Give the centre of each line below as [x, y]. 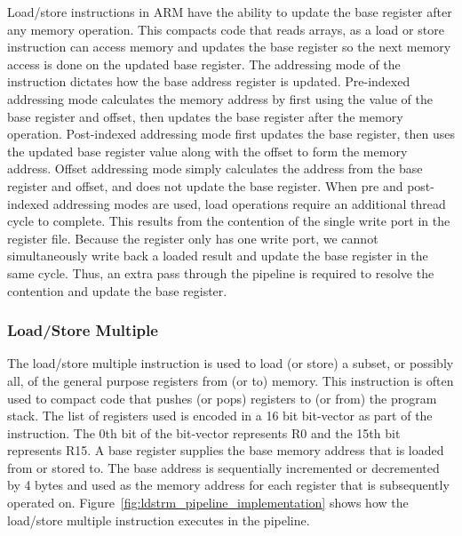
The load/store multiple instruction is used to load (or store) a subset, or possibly [231, 363]
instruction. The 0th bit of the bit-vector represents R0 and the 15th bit [204, 432]
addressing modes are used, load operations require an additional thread [249, 203]
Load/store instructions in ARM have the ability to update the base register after [230, 12]
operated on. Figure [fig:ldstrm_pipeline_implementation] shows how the [208, 503]
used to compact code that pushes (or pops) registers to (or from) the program [222, 398]
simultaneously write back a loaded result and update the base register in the [218, 256]
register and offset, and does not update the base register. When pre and [205, 185]
